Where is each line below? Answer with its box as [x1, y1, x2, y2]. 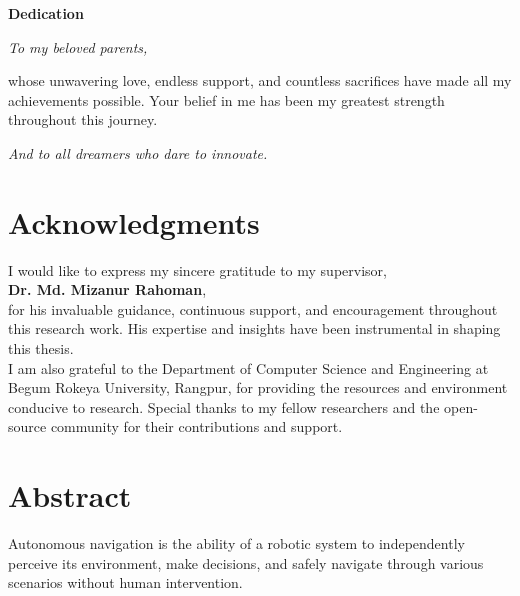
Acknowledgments [8, 201, 260, 242]
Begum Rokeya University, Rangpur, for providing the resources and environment [8, 377, 508, 398]
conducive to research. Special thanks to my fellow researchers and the [8, 396, 440, 417]
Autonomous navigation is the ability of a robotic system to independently [8, 533, 465, 554]
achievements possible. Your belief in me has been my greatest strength [8, 89, 445, 110]
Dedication [8, 3, 84, 23]
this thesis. [8, 338, 74, 359]
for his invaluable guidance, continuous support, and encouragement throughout [8, 298, 498, 319]
